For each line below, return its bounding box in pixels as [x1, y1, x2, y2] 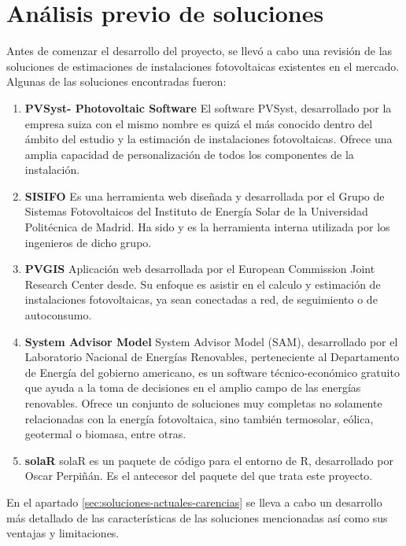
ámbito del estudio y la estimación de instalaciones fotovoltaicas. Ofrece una [24, 131, 393, 147]
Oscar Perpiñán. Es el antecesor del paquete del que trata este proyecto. [24, 467, 373, 484]
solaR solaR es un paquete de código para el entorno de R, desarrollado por [24, 452, 393, 468]
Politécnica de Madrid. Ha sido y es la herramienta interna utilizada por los [24, 219, 390, 235]
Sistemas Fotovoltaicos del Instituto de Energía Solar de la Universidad [24, 203, 368, 220]
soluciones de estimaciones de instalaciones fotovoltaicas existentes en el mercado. [6, 57, 400, 74]
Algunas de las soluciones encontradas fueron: [6, 73, 227, 90]
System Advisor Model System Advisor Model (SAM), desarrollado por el [24, 333, 398, 349]
